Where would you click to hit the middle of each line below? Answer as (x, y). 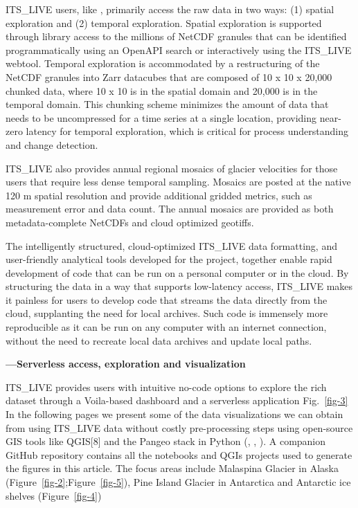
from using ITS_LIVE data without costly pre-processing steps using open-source (179, 427)
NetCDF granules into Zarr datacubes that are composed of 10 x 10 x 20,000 (169, 76)
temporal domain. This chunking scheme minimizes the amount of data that (167, 104)
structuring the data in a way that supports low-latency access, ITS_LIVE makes (179, 286)
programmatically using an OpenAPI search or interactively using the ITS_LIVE (179, 49)
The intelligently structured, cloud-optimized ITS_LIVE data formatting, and (171, 245)
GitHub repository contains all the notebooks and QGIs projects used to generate (179, 454)
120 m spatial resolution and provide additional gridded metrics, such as (159, 195)
